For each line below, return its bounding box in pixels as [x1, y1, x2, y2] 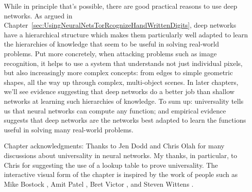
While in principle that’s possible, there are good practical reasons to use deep [4, 1, 237, 11]
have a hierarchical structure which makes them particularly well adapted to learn [4, 29, 248, 39]
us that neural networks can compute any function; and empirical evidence [4, 105, 226, 115]
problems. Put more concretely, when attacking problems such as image [4, 48, 217, 58]
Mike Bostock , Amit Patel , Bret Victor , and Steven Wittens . [4, 178, 194, 189]
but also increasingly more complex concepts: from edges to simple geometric [4, 67, 233, 78]
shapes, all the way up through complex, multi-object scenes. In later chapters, [4, 77, 238, 87]
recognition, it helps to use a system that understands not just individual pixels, [4, 58, 243, 68]
